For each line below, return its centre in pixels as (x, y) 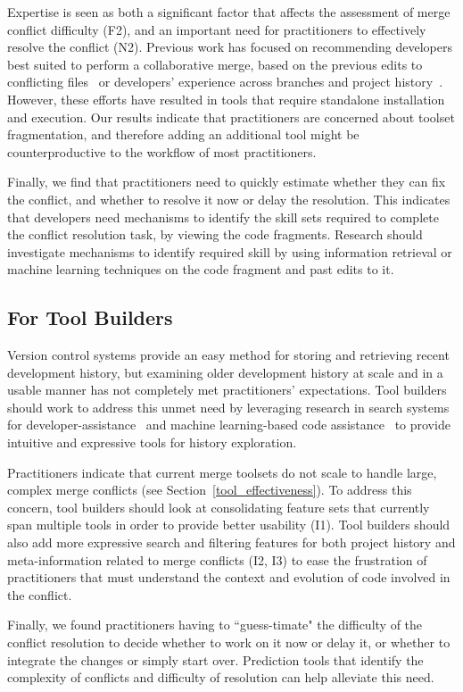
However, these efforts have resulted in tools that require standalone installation (226, 99)
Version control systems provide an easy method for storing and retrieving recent (228, 355)
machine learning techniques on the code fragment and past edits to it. (201, 269)
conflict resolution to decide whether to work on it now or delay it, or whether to (229, 642)
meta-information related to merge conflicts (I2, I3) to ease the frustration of (217, 559)
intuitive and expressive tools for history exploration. (152, 442)
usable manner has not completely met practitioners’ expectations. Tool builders (227, 390)
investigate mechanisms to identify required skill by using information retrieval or (230, 251)
